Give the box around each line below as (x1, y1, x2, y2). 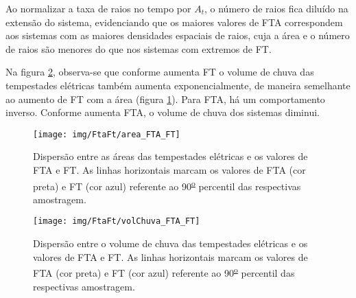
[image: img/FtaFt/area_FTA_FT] (33, 129, 180, 139)
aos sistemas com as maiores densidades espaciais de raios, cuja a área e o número (5, 28, 350, 43)
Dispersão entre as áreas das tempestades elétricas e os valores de (33, 149, 308, 163)
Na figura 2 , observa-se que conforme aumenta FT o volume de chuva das (5, 65, 314, 79)
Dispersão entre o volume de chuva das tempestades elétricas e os (33, 236, 308, 251)
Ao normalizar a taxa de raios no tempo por (5, 1, 191, 15)
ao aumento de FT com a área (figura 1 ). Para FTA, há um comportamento (5, 91, 325, 106)
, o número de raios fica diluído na (204, 1, 348, 15)
